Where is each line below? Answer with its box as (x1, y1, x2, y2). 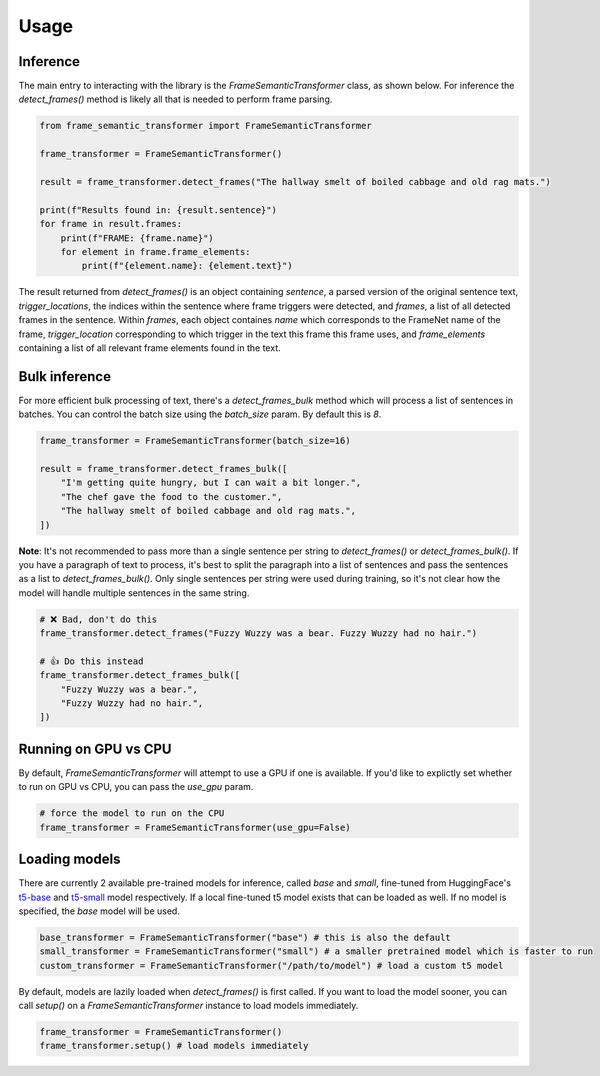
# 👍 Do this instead (39, 655, 144, 667)
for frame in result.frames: (39, 218, 183, 230)
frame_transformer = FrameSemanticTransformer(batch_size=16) (39, 435, 351, 447)
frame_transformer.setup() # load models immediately (39, 1040, 309, 1052)
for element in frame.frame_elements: (60, 246, 251, 257)
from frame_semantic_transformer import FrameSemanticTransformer (39, 120, 372, 132)
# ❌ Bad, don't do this (39, 613, 158, 625)
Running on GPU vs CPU (18, 740, 172, 757)
